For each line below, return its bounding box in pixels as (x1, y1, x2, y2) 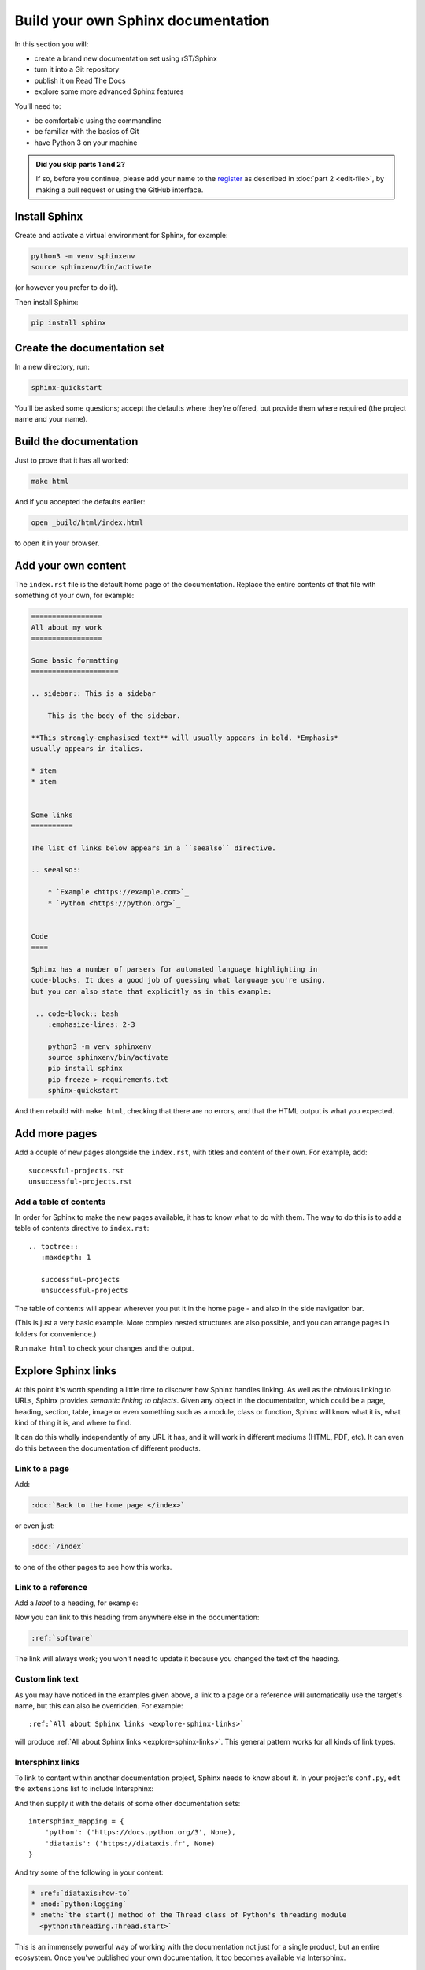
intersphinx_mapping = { (28, 1817, 124, 1826)
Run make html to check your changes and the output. (14, 1344, 194, 1353)
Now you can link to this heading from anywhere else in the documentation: (14, 1612, 260, 1622)
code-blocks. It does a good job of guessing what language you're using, (31, 976, 327, 985)
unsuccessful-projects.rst (28, 1176, 133, 1186)
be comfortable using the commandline (34, 115, 162, 125)
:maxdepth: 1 (40, 1253, 91, 1262)
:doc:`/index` (31, 1541, 86, 1551)
